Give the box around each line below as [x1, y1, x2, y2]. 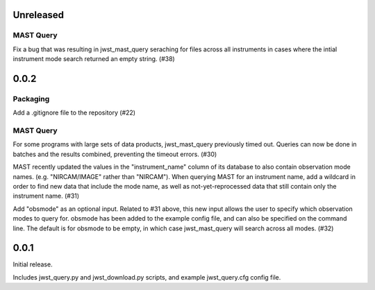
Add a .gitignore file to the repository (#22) [12, 108, 135, 117]
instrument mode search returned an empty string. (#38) [12, 55, 175, 63]
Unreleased [12, 9, 65, 21]
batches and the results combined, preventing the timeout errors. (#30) [12, 150, 217, 158]
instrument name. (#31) [12, 191, 80, 201]
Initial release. [12, 260, 53, 268]
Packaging [12, 94, 50, 103]
